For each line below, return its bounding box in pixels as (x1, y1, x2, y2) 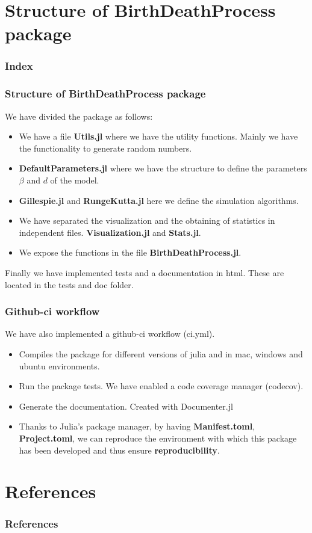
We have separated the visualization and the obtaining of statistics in (19, 214, 275, 227)
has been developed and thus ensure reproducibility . (19, 443, 220, 456)
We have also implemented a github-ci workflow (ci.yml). (5, 327, 215, 340)
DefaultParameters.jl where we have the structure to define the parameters (19, 162, 307, 174)
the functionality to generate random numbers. (19, 141, 192, 154)
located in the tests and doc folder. (5, 278, 134, 291)
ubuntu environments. (19, 359, 100, 372)
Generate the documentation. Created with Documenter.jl (19, 399, 233, 412)
